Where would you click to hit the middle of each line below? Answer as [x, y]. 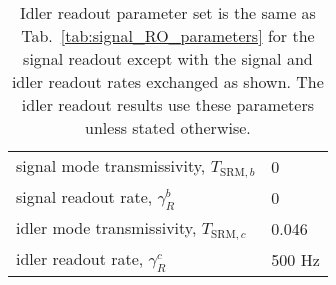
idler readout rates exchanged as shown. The [167, 81]
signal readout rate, [84, 196]
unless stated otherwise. [168, 127]
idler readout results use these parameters [167, 104]
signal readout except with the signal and [168, 58]
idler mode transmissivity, [106, 228]
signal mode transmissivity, [111, 165]
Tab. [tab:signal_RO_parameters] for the [168, 35]
